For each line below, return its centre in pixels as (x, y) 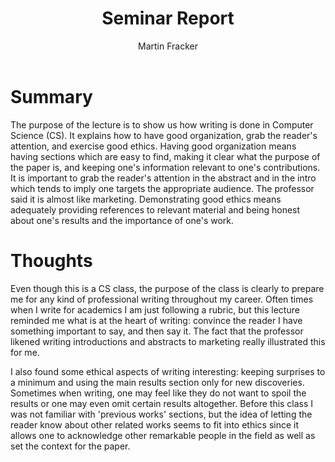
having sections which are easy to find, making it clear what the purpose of (165, 156)
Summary (51, 96)
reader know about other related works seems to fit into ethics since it (155, 424)
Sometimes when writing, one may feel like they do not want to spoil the (158, 393)
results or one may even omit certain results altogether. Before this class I (162, 403)
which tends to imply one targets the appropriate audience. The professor (162, 188)
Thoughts (51, 260)
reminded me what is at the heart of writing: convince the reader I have (156, 320)
